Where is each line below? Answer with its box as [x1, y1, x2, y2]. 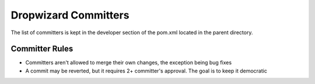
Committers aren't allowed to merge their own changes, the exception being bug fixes [25, 59, 232, 66]
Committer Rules [10, 44, 73, 54]
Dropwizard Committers [10, 9, 129, 21]
